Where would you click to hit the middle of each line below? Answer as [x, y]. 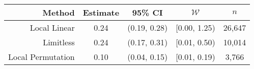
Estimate [101, 12]
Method [59, 12]
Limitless [59, 42]
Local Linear [52, 27]
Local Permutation [41, 57]
